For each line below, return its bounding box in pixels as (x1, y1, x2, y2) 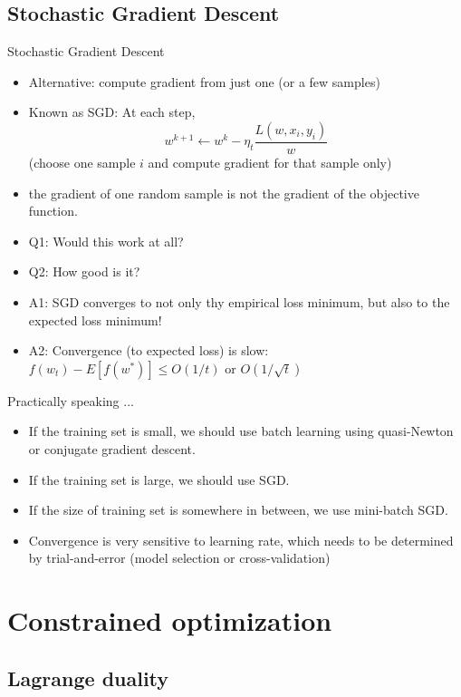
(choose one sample (28, 153, 136, 172)
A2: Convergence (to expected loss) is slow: (28, 341, 269, 360)
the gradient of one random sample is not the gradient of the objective (28, 183, 419, 202)
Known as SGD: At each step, (28, 102, 196, 121)
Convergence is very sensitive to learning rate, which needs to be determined (28, 530, 454, 549)
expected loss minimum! (28, 310, 162, 329)
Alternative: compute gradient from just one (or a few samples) (28, 72, 380, 91)
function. (28, 201, 78, 220)
